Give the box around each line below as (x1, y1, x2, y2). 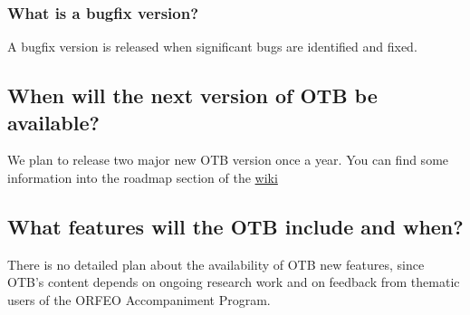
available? (7, 108, 100, 136)
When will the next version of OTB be (7, 81, 378, 110)
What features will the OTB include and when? (7, 212, 464, 240)
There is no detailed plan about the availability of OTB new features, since (7, 254, 425, 273)
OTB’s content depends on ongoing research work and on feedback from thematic (7, 272, 460, 291)
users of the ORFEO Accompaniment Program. (7, 290, 271, 309)
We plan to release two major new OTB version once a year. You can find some (7, 150, 449, 169)
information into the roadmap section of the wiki (7, 168, 278, 186)
